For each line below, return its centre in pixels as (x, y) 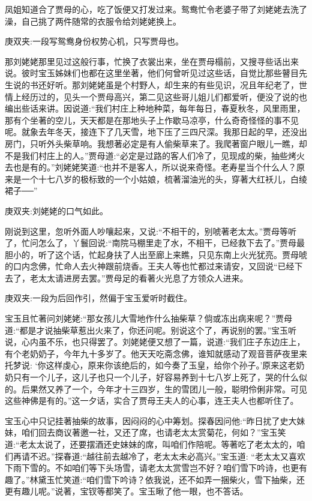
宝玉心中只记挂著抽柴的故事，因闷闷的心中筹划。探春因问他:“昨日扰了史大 (151, 420)
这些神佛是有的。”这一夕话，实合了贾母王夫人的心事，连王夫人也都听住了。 (152, 400)
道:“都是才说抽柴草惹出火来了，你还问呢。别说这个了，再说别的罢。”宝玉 (147, 330)
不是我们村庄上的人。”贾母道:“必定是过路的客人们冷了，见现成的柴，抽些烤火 (155, 155)
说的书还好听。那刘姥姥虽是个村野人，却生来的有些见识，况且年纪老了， (156, 84)
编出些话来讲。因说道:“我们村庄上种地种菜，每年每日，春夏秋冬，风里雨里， (155, 108)
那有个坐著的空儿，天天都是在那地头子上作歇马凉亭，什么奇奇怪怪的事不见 (152, 120)
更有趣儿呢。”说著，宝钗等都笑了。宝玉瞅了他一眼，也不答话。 (127, 491)
